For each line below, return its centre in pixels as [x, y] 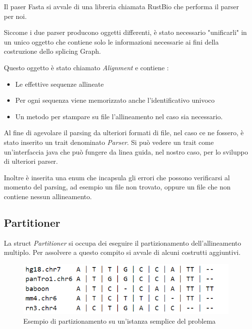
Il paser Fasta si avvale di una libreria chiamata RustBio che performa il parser [122, 6]
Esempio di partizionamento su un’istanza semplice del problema [119, 321]
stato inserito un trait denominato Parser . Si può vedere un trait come [109, 142]
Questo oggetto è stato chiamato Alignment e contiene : [87, 67]
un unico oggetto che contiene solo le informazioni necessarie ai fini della [111, 41]
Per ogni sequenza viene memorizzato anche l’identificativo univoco [115, 100]
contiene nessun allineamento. [48, 196]
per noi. [16, 16]
